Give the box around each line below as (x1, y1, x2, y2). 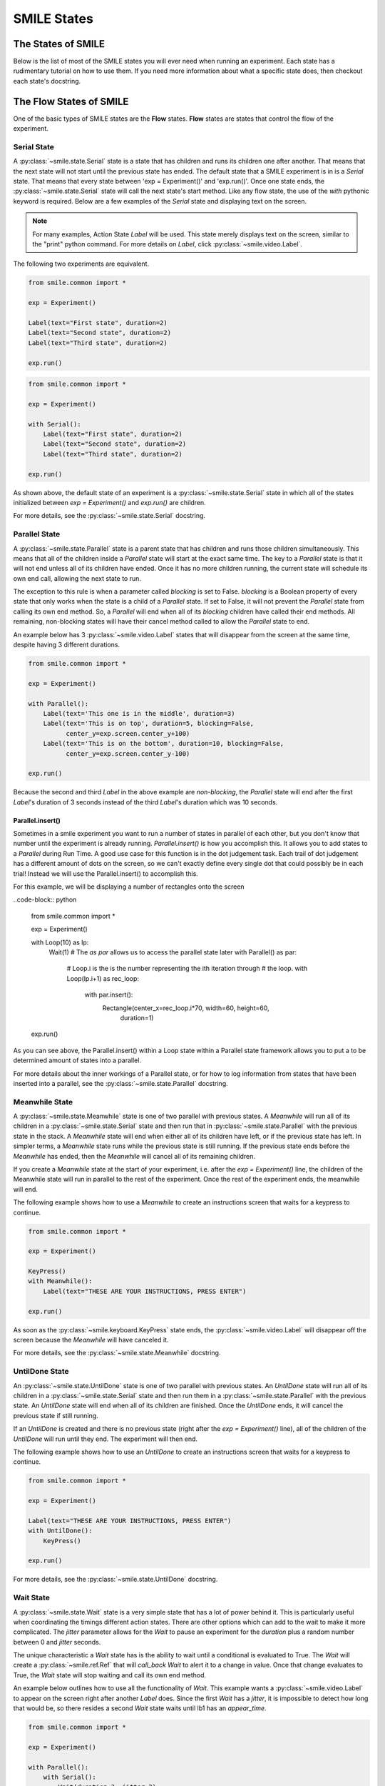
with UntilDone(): (28, 1527, 93, 1535)
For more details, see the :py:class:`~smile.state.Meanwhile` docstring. (13, 1349, 221, 1357)
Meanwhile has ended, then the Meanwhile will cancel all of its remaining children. (13, 1152, 256, 1160)
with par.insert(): (84, 990, 133, 999)
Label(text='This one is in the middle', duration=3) (43, 709, 235, 717)
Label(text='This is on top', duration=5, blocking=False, (43, 719, 255, 728)
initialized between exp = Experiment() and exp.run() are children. (13, 498, 206, 507)
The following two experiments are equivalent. (13, 259, 150, 268)
